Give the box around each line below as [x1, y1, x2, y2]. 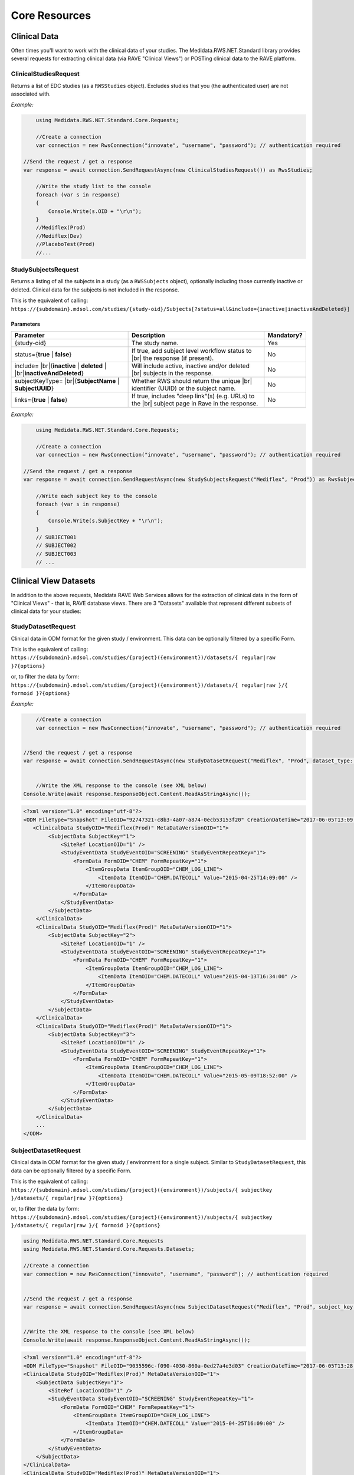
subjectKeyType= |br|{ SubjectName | [14, 376, 120, 385]
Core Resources [11, 9, 91, 22]
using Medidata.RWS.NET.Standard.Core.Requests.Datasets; [23, 1245, 195, 1253]
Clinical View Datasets [11, 576, 96, 586]
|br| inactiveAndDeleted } [14, 369, 84, 377]
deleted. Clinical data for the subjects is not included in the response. [11, 286, 179, 293]
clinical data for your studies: [11, 608, 82, 615]
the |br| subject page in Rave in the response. [132, 399, 258, 407]
